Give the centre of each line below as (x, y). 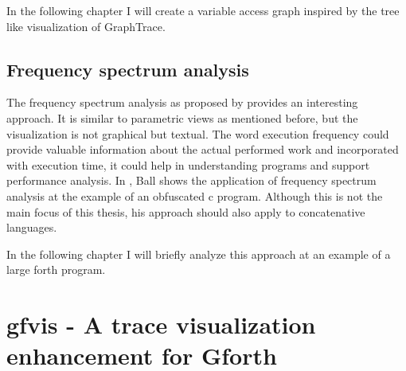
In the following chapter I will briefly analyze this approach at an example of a (199, 254)
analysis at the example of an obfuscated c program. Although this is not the (195, 195)
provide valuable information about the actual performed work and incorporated (203, 149)
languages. (32, 227)
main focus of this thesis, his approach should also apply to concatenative (186, 211)
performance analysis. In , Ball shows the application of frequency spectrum (191, 180)
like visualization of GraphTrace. (86, 26)
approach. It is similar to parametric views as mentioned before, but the (182, 117)
